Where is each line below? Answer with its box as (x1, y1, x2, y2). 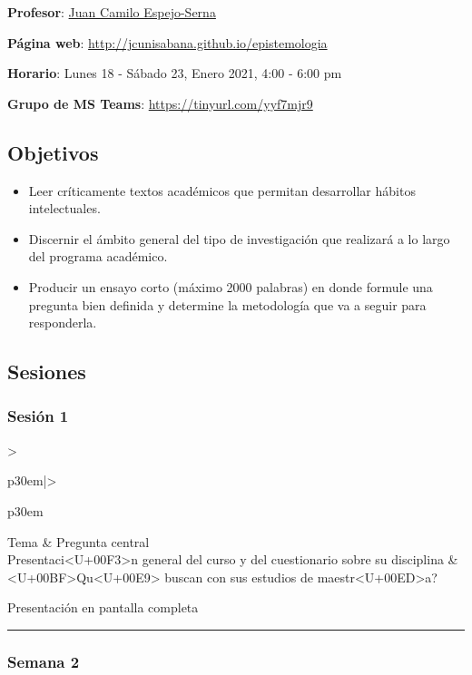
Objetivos (7, 138, 99, 166)
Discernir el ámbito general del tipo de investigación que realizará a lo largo (28, 229, 450, 248)
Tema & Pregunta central (7, 532, 150, 551)
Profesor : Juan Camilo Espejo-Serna (7, 3, 216, 21)
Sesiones (7, 357, 86, 386)
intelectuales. (28, 199, 101, 218)
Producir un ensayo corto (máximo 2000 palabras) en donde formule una (28, 277, 433, 296)
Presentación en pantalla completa (7, 598, 199, 617)
